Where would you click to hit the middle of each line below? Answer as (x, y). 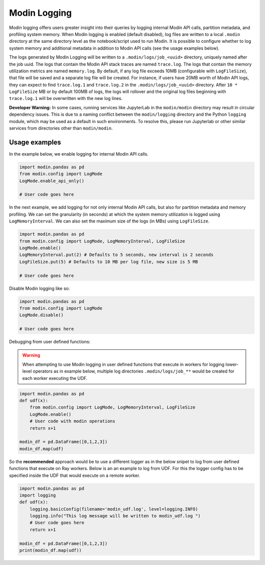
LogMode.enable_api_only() (52, 181)
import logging (38, 495)
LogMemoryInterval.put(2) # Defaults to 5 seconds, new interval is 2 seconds (116, 255)
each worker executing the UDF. (55, 378)
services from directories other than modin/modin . (61, 128)
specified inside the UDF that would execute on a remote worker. (75, 475)
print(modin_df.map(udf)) (51, 550)
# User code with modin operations (72, 421)
